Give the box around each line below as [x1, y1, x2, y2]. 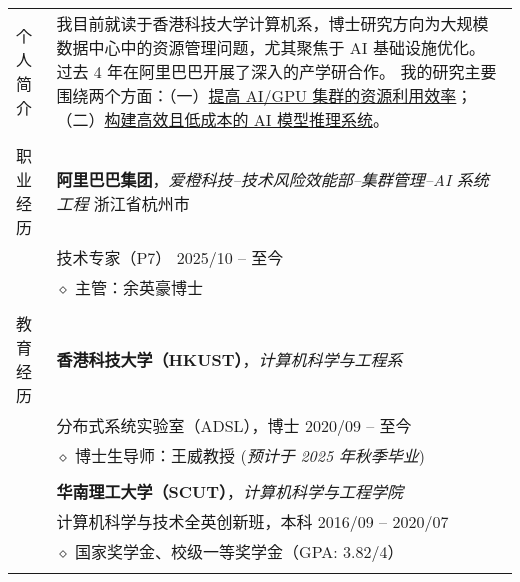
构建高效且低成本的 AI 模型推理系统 [104, 108, 373, 131]
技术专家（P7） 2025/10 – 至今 [56, 246, 284, 269]
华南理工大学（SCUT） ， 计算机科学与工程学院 [56, 480, 403, 503]
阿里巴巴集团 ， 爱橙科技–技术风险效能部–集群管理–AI [56, 168, 452, 191]
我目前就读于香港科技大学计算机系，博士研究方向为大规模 [56, 12, 489, 35]
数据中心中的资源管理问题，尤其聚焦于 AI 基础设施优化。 [56, 36, 485, 59]
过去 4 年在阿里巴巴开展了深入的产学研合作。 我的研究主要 [56, 60, 497, 83]
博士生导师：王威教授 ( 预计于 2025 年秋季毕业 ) [75, 444, 426, 467]
